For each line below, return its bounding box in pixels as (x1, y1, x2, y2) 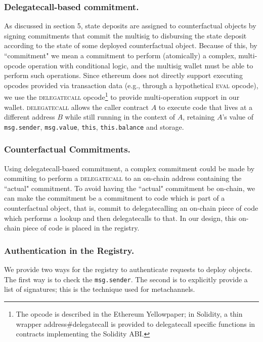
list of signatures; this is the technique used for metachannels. (4, 284, 195, 294)
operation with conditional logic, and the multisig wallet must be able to (28, 60, 253, 70)
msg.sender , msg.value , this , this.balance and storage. (4, 121, 184, 132)
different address (4, 111, 55, 122)
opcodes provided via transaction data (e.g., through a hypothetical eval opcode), (4, 80, 258, 90)
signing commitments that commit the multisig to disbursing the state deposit (4, 30, 247, 41)
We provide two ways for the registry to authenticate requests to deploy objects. (4, 264, 252, 275)
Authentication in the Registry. (4, 244, 135, 256)
